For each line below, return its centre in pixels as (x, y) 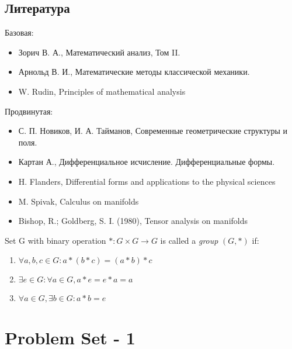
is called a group (189, 240)
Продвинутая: (29, 111)
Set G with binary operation (55, 240)
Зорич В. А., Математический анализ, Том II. (99, 52)
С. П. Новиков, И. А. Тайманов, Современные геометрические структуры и (153, 131)
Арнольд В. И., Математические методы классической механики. (134, 72)
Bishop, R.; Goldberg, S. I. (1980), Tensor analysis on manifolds (133, 221)
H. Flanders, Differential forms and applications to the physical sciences (147, 181)
